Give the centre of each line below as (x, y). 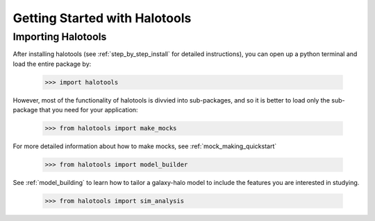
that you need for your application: (89, 110)
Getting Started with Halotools (102, 18)
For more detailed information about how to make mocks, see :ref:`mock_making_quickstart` (145, 146)
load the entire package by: (52, 64)
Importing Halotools (60, 37)
